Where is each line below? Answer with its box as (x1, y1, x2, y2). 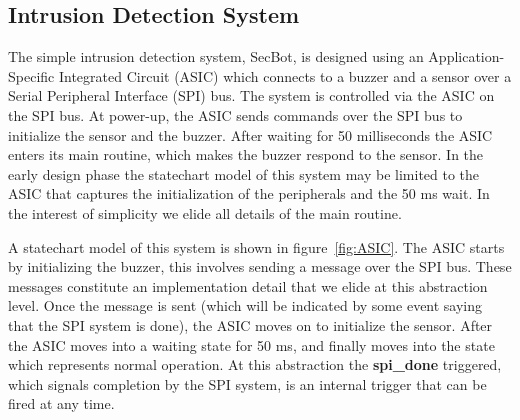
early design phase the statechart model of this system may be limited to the (8, 163, 480, 184)
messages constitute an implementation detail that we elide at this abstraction (8, 275, 488, 296)
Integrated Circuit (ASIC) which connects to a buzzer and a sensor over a (58, 65, 512, 86)
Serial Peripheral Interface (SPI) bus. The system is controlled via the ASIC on (8, 85, 495, 106)
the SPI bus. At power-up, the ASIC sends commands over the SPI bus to (8, 104, 463, 125)
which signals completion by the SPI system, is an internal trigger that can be (8, 373, 487, 394)
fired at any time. (8, 393, 115, 414)
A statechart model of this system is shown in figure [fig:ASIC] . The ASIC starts (8, 236, 505, 257)
